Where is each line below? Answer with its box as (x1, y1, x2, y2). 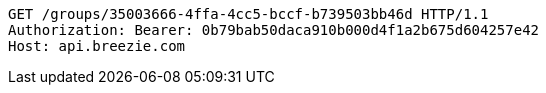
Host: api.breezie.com (8, 38, 186, 54)
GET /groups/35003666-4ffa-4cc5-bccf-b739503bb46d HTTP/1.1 (8, 6, 489, 22)
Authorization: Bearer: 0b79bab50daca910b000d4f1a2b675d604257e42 (8, 22, 540, 38)
